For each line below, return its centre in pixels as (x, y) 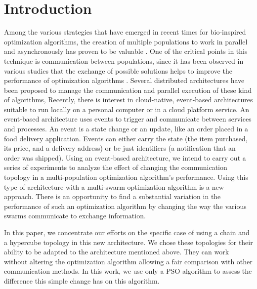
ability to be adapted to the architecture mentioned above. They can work (117, 252)
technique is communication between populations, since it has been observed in (124, 61)
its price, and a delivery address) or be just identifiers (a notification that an (120, 148)
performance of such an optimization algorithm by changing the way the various (125, 206)
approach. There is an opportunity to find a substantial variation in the (112, 196)
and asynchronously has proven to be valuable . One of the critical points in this (126, 51)
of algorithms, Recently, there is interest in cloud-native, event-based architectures (128, 100)
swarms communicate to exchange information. (75, 216)
